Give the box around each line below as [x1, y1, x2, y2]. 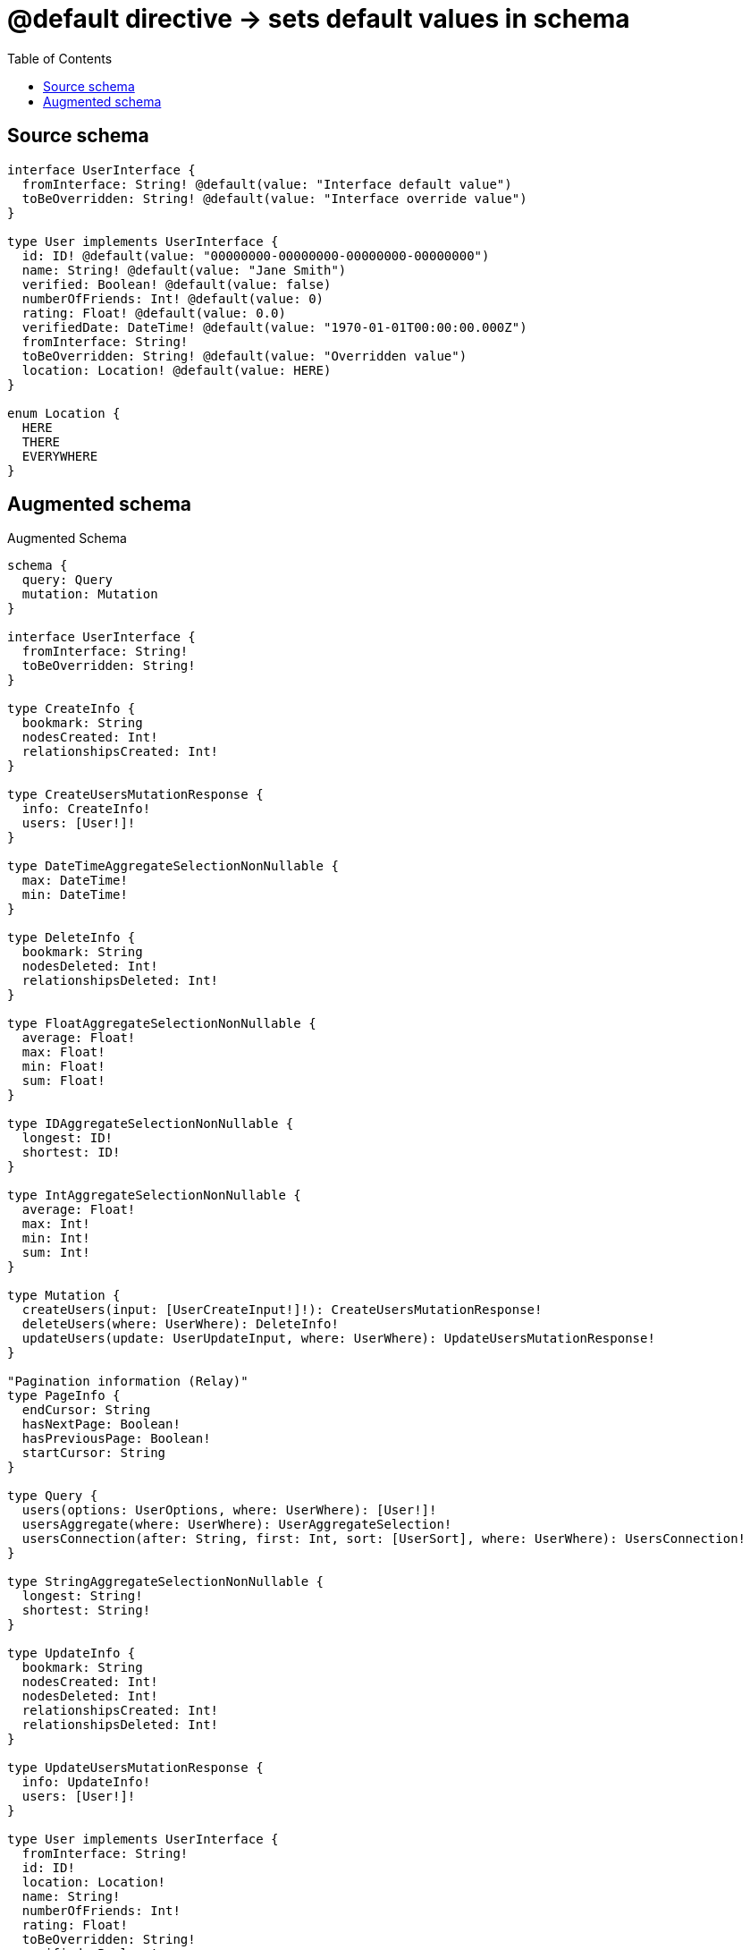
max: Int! [21, 1217, 90, 1232]
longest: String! [21, 1589, 143, 1604]
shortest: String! [21, 1603, 151, 1618]
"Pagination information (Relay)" [7, 1374, 249, 1389]
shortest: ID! [21, 1145, 121, 1160]
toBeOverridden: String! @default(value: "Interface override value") [21, 191, 527, 206]
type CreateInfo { [7, 701, 136, 716]
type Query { [7, 1488, 98, 1504]
